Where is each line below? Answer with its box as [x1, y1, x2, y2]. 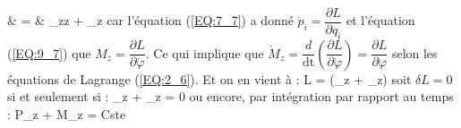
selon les [391, 43, 438, 62]
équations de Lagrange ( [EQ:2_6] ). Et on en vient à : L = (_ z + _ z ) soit [7, 69, 412, 88]
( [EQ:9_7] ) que [7, 43, 91, 62]
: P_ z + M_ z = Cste [7, 105, 126, 124]
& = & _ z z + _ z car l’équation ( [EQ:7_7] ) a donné [7, 11, 294, 30]
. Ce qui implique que [145, 43, 264, 62]
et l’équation [346, 11, 415, 30]
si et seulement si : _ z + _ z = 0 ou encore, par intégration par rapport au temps [7, 87, 454, 106]
